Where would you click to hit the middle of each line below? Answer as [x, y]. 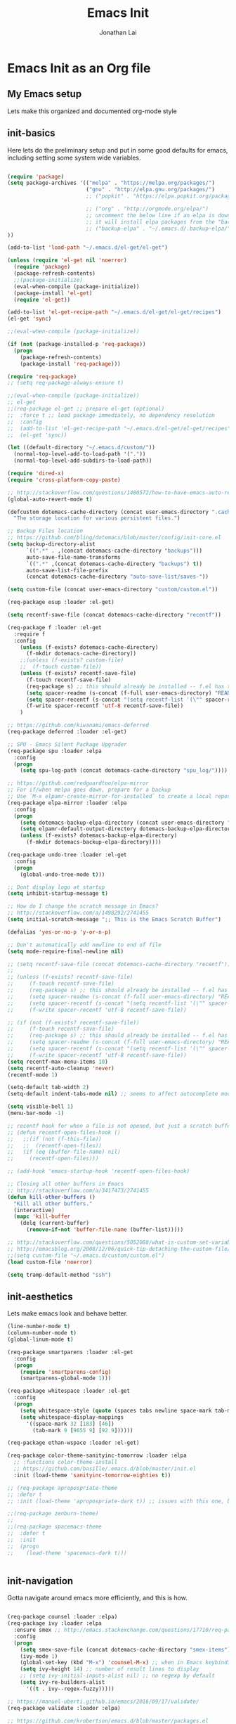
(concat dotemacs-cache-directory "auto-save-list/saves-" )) [117, 577]
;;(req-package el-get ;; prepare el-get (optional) [86, 409]
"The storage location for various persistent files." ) [97, 518]
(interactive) [34, 1210]
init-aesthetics [40, 1296]
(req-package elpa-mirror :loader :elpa [67, 803]
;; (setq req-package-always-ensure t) [66, 383]
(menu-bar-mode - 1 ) [36, 1113]
